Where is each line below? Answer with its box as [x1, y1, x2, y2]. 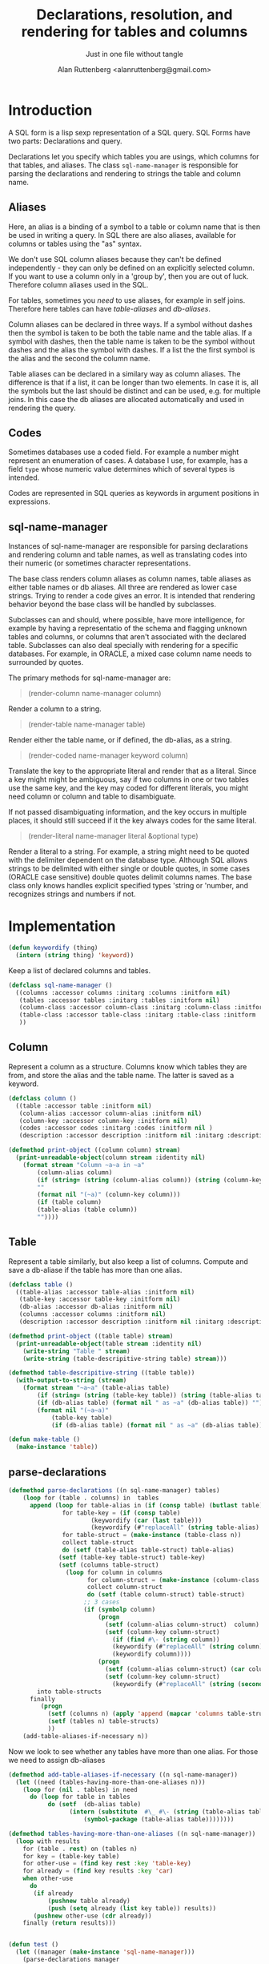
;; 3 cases [83, 1598, 120, 1607]
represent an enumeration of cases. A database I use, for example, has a [8, 456, 248, 465]
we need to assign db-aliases [8, 1755, 106, 1765]
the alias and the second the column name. [8, 353, 151, 363]
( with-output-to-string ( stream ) [15, 1376, 127, 1385]
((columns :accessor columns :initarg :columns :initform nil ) [15, 988, 231, 996]
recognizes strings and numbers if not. [8, 889, 136, 899]
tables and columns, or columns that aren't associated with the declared [8, 632, 247, 642]
